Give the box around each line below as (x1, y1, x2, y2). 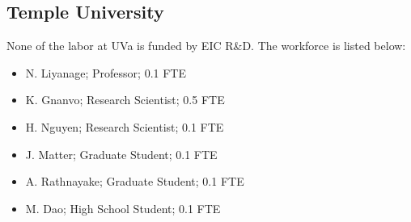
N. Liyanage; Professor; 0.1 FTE (25, 64, 186, 81)
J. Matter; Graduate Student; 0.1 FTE (25, 145, 218, 162)
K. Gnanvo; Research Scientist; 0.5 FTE (25, 91, 225, 108)
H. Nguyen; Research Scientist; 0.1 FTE (25, 118, 224, 135)
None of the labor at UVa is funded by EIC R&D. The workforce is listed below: (6, 37, 406, 54)
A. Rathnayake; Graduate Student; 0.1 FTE (25, 173, 244, 190)
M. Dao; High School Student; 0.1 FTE (25, 199, 221, 216)
